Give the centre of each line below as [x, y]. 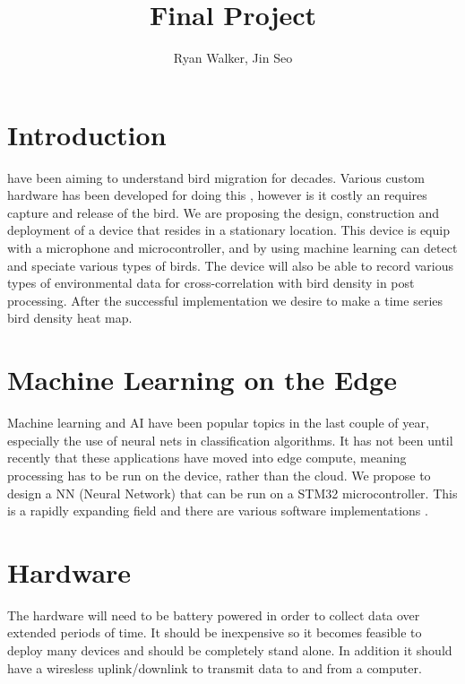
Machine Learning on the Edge [202, 380]
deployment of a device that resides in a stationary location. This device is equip [228, 230]
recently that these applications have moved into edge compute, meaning [207, 458]
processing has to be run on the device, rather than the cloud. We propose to [219, 475]
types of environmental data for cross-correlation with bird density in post [211, 283]
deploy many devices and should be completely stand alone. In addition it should [230, 650]
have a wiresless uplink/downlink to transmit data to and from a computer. [215, 667]
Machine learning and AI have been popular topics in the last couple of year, [218, 423]
